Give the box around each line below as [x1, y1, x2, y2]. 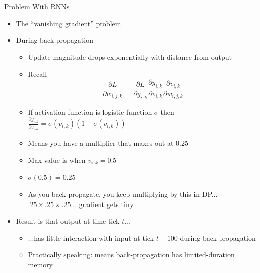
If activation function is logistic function [28, 106, 152, 117]
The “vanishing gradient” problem [16, 18, 121, 28]
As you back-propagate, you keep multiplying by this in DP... [28, 189, 218, 199]
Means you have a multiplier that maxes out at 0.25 [28, 138, 188, 148]
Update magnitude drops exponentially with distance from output [28, 51, 232, 62]
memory [28, 259, 53, 270]
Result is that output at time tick [16, 216, 120, 226]
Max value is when [28, 155, 86, 165]
